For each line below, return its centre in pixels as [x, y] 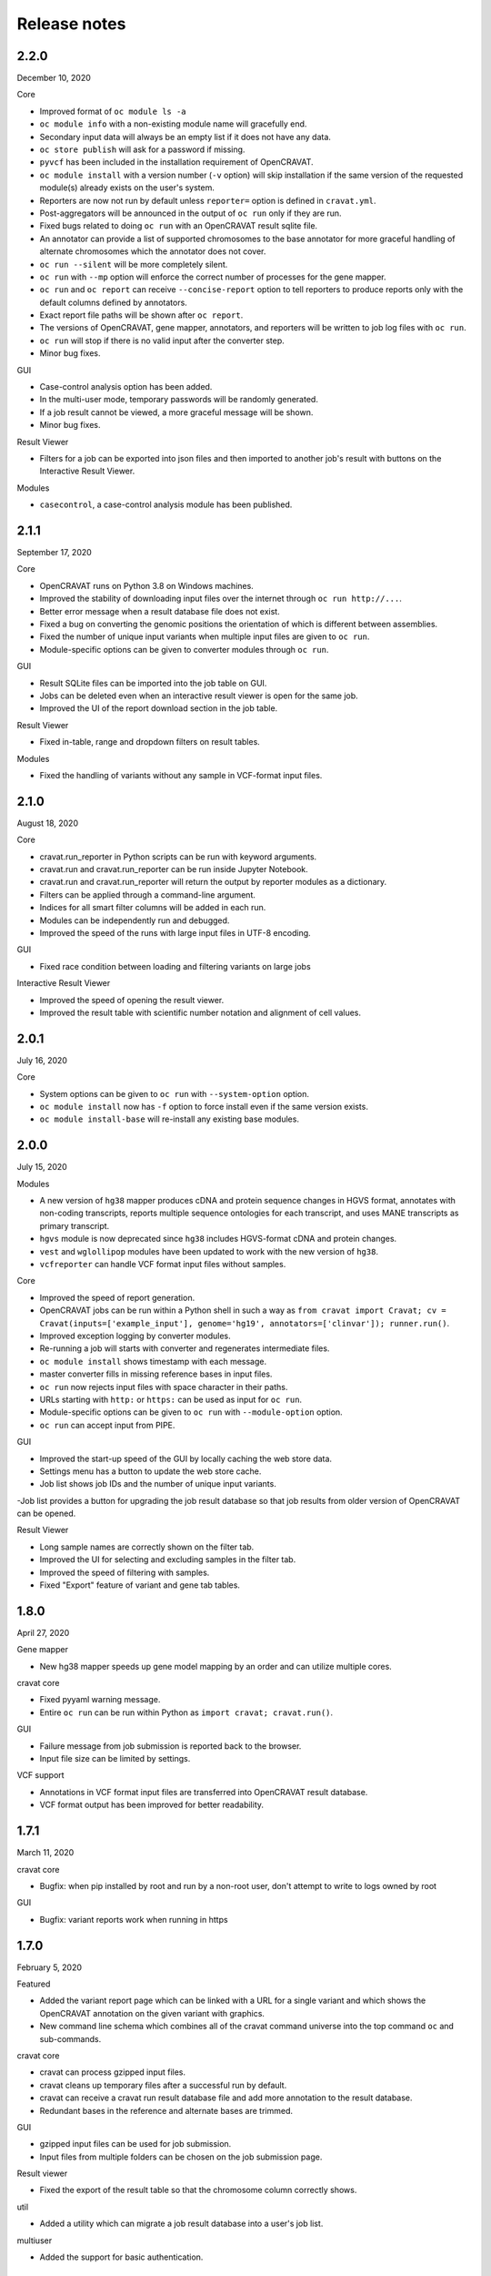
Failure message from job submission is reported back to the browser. [170, 1746]
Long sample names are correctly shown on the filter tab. [147, 1547]
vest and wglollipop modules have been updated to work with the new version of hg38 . [209, 1251]
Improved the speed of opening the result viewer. [132, 1000]
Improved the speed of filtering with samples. [125, 1572]
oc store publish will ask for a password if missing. [142, 149]
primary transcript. [75, 1225]
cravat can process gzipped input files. [113, 2072]
